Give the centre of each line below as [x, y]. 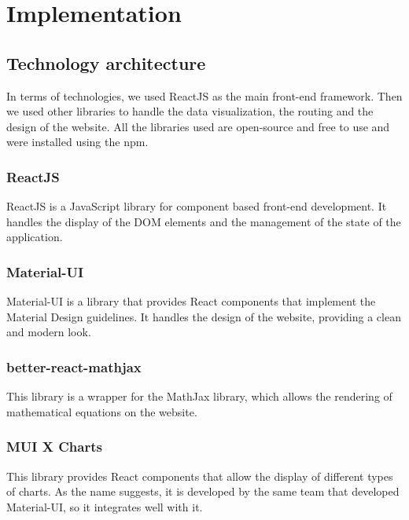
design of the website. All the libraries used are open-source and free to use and [198, 126]
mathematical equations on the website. [102, 411]
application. [35, 237]
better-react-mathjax [74, 366]
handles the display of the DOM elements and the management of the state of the [204, 221]
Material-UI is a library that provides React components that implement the [191, 301]
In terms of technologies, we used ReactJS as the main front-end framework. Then [204, 95]
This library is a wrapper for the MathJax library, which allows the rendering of [199, 396]
